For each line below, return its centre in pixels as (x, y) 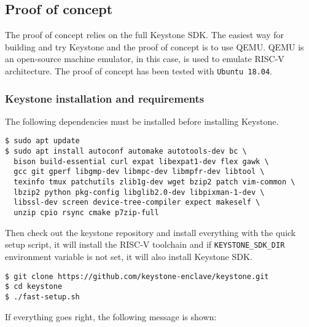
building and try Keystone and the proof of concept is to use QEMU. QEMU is (154, 46)
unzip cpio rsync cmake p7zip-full (86, 213)
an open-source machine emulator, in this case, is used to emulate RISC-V (145, 59)
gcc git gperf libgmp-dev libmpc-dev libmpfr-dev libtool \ (139, 172)
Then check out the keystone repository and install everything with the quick (151, 232)
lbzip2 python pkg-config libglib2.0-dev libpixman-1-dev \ (139, 192)
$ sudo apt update (42, 141)
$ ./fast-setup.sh (42, 297)
